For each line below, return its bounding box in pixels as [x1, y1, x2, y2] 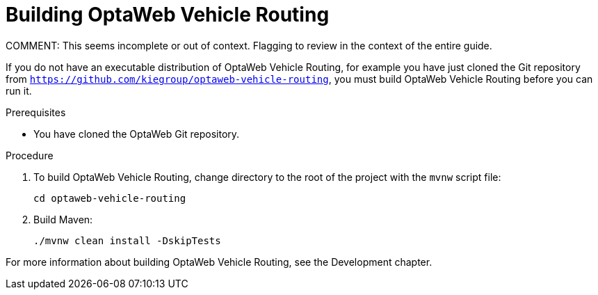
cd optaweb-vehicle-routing [33, 192, 186, 204]
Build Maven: [33, 213, 93, 225]
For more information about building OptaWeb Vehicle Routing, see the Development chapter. [6, 255, 433, 268]
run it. [6, 84, 32, 97]
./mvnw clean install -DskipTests [33, 234, 221, 246]
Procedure [6, 149, 54, 161]
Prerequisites [6, 106, 66, 118]
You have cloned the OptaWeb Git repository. [33, 127, 240, 140]
